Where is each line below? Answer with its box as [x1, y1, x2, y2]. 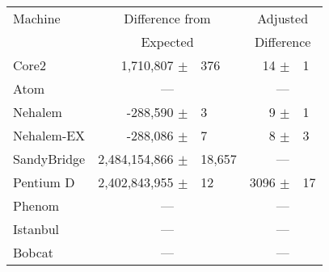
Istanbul [13, 220, 59, 238]
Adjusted [257, 9, 309, 27]
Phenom [13, 196, 60, 215]
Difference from [124, 9, 211, 27]
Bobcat [13, 243, 54, 262]
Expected [141, 32, 194, 51]
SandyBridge [13, 149, 86, 168]
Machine [13, 9, 61, 27]
